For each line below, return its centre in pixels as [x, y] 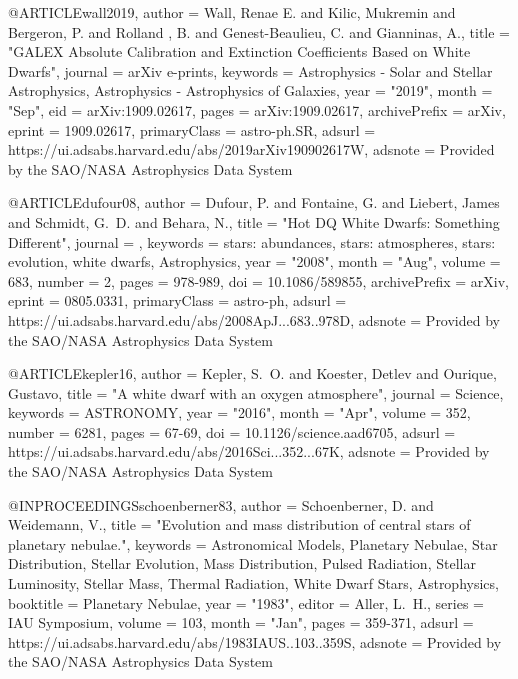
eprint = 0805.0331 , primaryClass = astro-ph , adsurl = [177, 300]
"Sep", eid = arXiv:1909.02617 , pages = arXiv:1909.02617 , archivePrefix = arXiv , [257, 109]
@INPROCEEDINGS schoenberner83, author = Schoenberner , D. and [221, 504]
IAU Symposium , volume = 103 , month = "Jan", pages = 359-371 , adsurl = [241, 622]
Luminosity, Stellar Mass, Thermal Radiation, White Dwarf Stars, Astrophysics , [253, 583]
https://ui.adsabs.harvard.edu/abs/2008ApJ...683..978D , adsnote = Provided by [254, 319]
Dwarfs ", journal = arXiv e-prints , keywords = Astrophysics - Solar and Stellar [250, 70]
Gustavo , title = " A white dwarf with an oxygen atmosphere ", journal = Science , [256, 392]
